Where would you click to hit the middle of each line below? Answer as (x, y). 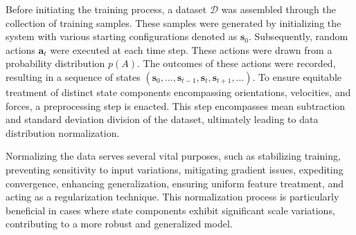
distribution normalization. (63, 132)
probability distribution (55, 63)
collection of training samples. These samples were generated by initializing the (173, 22)
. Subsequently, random (298, 36)
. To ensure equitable (297, 76)
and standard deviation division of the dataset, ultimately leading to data (162, 119)
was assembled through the (278, 9)
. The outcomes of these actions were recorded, (237, 63)
